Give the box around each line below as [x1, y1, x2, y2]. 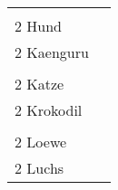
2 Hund [15, 15, 63, 36]
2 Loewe [15, 131, 67, 152]
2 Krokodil [15, 100, 83, 120]
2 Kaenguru [15, 42, 89, 62]
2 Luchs [15, 157, 64, 178]
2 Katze [15, 73, 64, 94]
